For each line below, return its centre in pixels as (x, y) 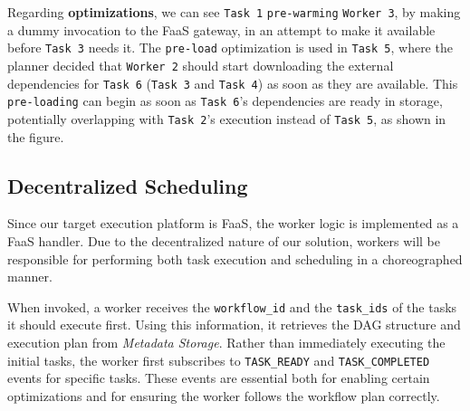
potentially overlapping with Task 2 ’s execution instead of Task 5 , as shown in (227, 118)
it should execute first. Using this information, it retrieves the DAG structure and (234, 325)
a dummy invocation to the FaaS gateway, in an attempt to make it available (221, 29)
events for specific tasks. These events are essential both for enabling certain (219, 378)
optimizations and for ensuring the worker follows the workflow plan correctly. (224, 395)
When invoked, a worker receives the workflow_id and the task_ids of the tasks (232, 306)
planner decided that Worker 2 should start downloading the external (201, 65)
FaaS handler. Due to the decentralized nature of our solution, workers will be (224, 240)
